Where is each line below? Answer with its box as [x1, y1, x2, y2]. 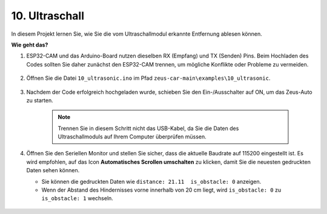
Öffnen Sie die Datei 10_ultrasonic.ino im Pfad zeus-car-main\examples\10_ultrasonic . [26, 74, 271, 82]
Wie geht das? [11, 41, 48, 48]
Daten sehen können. [26, 167, 80, 174]
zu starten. [26, 97, 54, 104]
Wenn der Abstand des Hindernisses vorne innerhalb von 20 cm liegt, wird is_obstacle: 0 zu [41, 186, 282, 193]
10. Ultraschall [11, 9, 85, 22]
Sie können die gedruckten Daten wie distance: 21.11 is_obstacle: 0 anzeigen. [41, 178, 262, 185]
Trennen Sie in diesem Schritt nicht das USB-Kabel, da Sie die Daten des [58, 125, 239, 132]
